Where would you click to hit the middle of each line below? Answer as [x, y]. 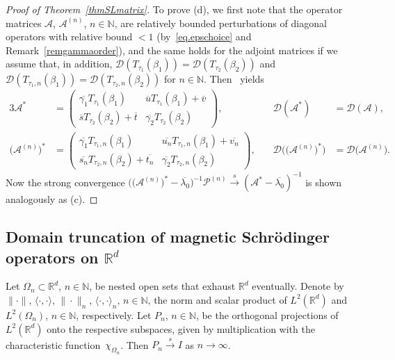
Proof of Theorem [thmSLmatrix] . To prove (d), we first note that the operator [174, 9]
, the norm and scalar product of [217, 299]
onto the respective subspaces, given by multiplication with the [181, 328]
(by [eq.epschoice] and [204, 36]
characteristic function [53, 344]
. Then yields [234, 79]
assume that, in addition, [59, 64]
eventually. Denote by [298, 286]
